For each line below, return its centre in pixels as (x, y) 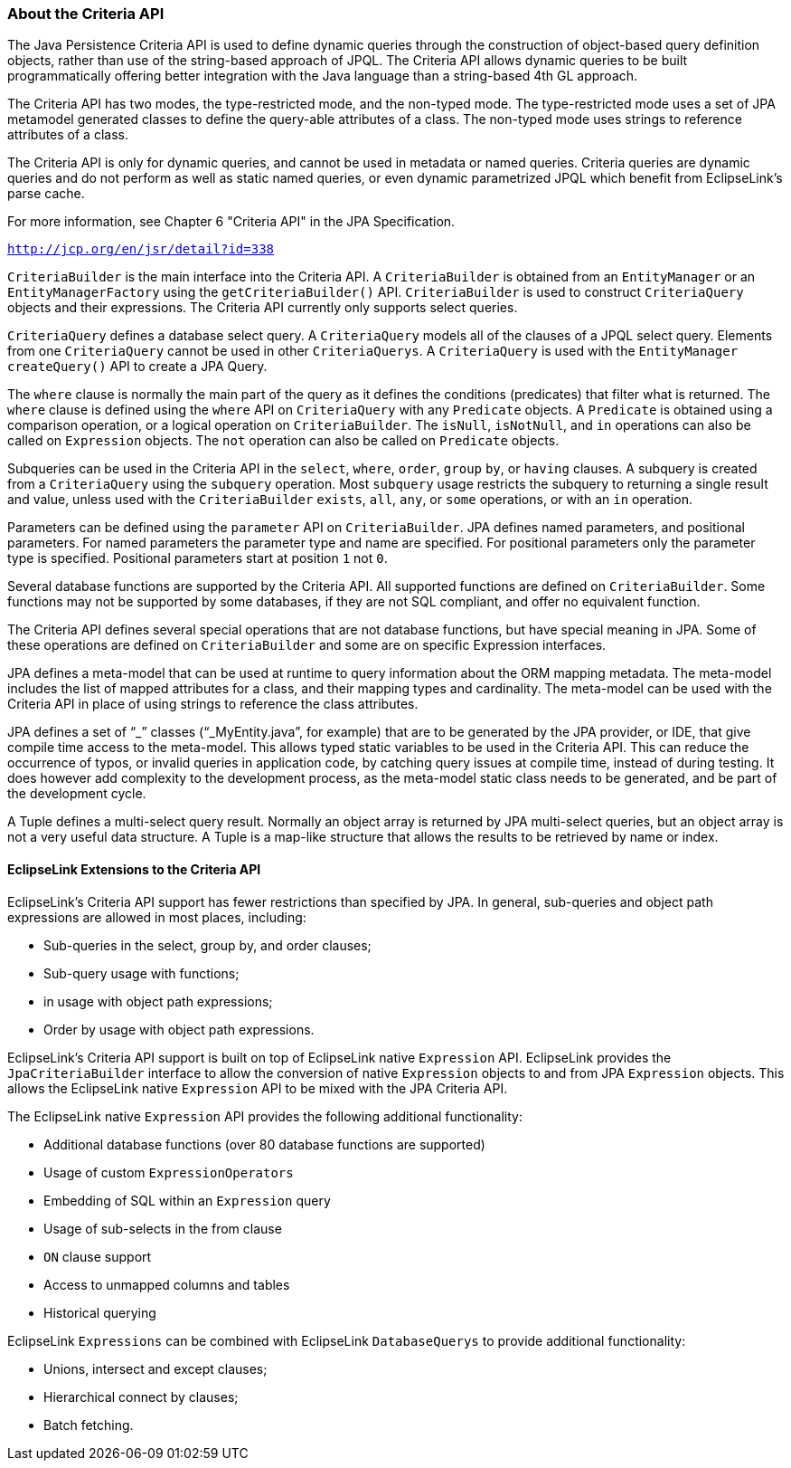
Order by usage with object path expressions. (179, 1029)
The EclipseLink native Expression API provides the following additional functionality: (265, 1116)
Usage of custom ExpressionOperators (169, 1172)
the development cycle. (77, 794)
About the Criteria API (86, 14)
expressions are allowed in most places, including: (157, 917)
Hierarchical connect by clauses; (141, 1397)
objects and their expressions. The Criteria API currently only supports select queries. (263, 308)
